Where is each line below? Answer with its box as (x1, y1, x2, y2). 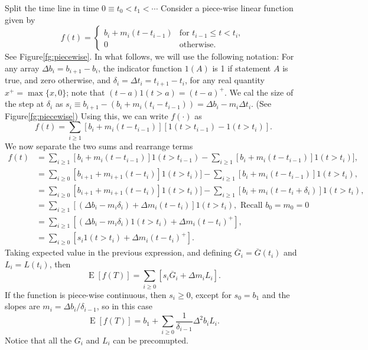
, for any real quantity (184, 74, 265, 86)
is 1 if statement (212, 61, 271, 74)
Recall (240, 201, 263, 210)
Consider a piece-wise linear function (161, 2, 294, 14)
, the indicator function (98, 61, 183, 74)
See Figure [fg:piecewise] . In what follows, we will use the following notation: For (5, 50, 294, 63)
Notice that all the (5, 333, 72, 346)
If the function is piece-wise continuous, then (5, 288, 167, 300)
